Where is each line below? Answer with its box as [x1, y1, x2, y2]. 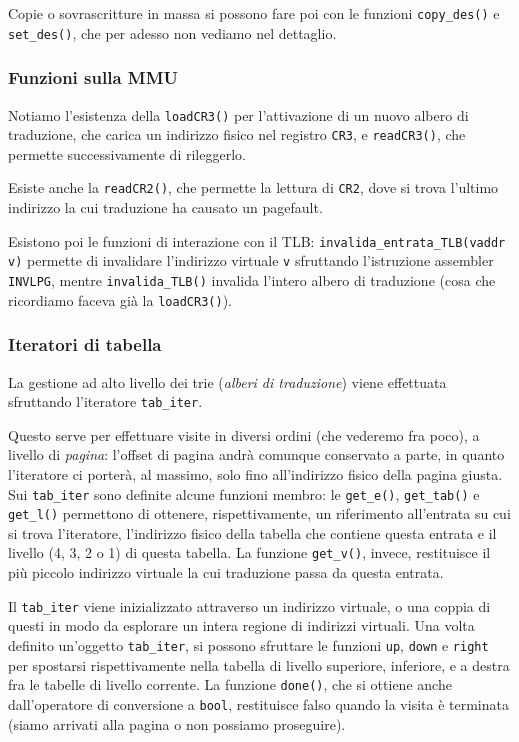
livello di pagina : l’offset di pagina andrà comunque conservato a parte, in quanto [8, 444, 505, 465]
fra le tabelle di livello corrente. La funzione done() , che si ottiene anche [8, 674, 452, 695]
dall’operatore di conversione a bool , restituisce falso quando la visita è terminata [8, 693, 509, 714]
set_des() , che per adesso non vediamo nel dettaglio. [8, 22, 337, 43]
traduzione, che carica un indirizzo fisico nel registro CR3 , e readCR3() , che [8, 124, 466, 145]
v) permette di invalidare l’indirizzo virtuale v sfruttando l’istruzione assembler [8, 250, 494, 271]
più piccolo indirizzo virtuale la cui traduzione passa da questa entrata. [8, 562, 444, 583]
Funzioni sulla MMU [8, 65, 179, 90]
